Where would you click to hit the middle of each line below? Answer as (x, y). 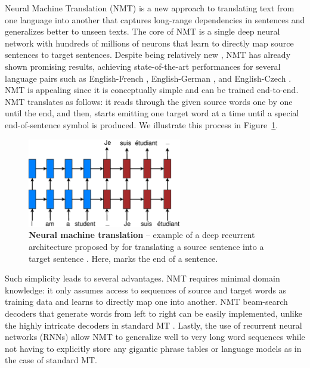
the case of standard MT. (51, 360)
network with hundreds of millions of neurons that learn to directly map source (149, 43)
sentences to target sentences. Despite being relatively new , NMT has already (148, 55)
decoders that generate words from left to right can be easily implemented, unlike (154, 313)
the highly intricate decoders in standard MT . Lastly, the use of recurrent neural (154, 325)
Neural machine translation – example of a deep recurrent (142, 235)
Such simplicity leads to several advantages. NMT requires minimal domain (142, 278)
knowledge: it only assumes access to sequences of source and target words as (146, 290)
